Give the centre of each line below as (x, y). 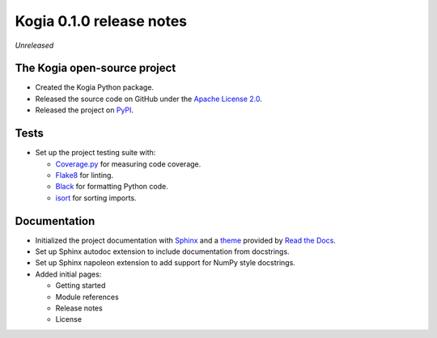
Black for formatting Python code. (112, 187)
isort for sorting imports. (96, 197)
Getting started (81, 285)
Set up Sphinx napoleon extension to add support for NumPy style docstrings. (165, 263)
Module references (87, 297)
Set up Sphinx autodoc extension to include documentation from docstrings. (163, 251)
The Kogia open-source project (95, 68)
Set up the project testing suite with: (95, 153)
